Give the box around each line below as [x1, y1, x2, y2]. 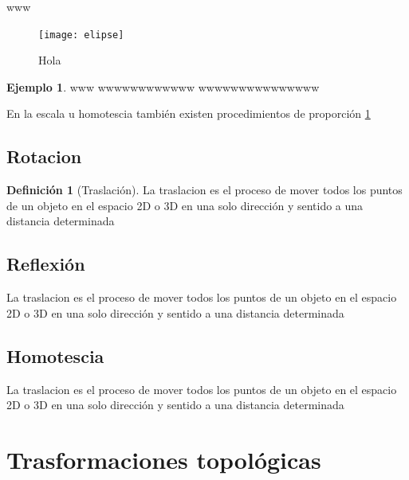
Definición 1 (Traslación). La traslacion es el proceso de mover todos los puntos [6, 181, 403, 198]
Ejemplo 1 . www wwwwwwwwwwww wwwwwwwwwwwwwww [6, 78, 320, 95]
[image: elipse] [38, 29, 124, 41]
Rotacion [6, 144, 82, 169]
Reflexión [6, 252, 85, 276]
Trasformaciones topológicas [6, 443, 321, 475]
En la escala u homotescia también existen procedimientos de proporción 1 [6, 105, 371, 122]
